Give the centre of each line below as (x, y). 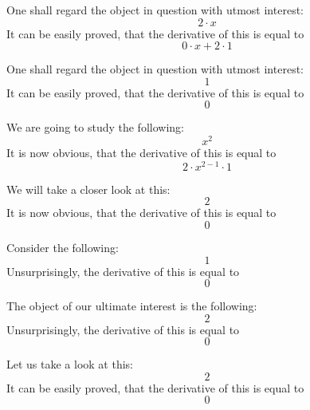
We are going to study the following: (95, 127)
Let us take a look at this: (70, 364)
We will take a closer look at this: (88, 189)
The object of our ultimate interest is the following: (132, 306)
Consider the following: (63, 247)
